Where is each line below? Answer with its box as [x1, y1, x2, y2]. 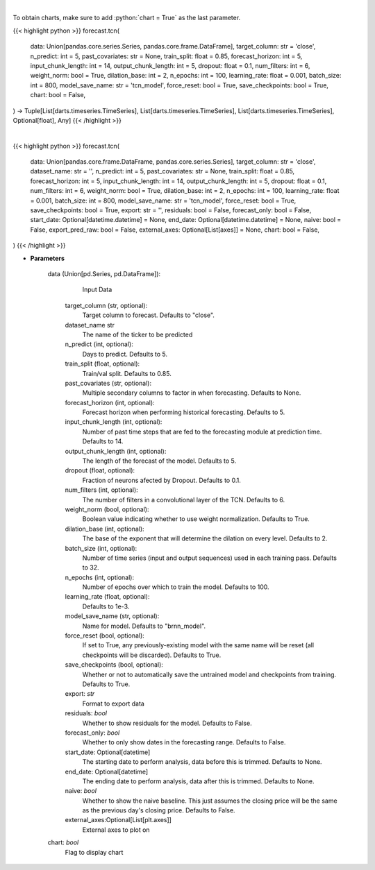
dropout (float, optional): [65, 466, 135, 475]
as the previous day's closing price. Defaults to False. [82, 806, 235, 814]
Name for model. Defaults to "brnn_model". [82, 622, 206, 630]
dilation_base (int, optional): [65, 524, 145, 533]
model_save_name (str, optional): [65, 612, 160, 620]
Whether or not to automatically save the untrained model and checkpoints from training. [82, 670, 337, 679]
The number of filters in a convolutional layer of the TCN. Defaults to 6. [82, 495, 285, 504]
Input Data [82, 285, 112, 294]
